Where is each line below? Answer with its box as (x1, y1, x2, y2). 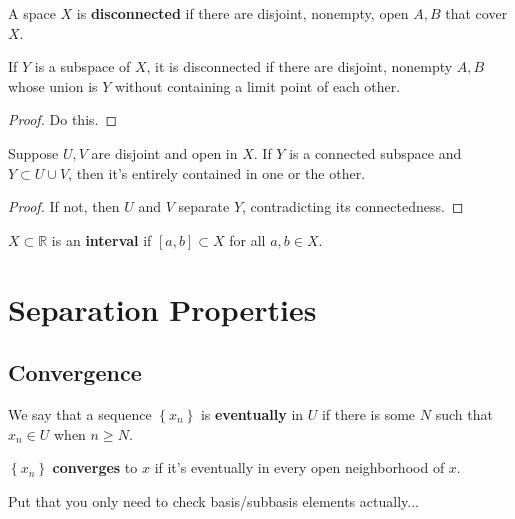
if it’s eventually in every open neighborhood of (154, 457, 445, 478)
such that (435, 403, 493, 424)
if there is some (321, 403, 416, 424)
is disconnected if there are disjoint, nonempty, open (76, 3, 409, 23)
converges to (52, 457, 138, 478)
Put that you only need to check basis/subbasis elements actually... (8, 490, 419, 511)
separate (178, 196, 230, 217)
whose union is (8, 75, 98, 96)
